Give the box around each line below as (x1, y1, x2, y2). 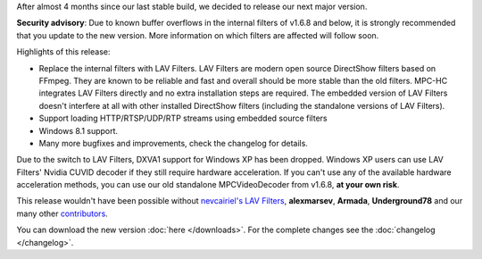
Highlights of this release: (16, 46, 111, 57)
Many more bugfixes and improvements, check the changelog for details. (38, 138, 308, 148)
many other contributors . (16, 208, 109, 219)
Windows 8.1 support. (38, 125, 119, 136)
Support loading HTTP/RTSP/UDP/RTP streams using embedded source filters (38, 113, 328, 124)
